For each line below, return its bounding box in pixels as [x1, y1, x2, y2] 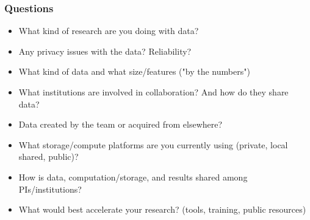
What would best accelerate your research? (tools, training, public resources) [18, 203, 306, 216]
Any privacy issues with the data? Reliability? [18, 44, 192, 57]
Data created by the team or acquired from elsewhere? [18, 118, 223, 131]
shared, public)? [18, 150, 79, 163]
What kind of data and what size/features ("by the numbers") [18, 65, 250, 78]
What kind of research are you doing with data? [18, 24, 199, 37]
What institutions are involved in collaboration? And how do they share [18, 86, 289, 98]
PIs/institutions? [18, 182, 82, 195]
